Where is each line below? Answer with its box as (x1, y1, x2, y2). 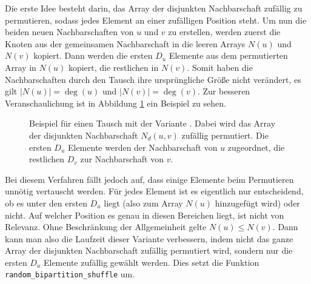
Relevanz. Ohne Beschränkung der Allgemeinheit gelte (5, 220, 207, 233)
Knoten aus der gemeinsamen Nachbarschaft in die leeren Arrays (5, 37, 246, 50)
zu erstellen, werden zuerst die (168, 25, 281, 38)
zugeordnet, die (227, 140, 285, 153)
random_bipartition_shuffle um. (5, 268, 135, 280)
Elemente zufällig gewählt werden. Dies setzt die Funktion (43, 256, 259, 268)
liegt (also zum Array (104, 196, 183, 209)
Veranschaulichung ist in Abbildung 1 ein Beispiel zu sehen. (5, 96, 226, 109)
